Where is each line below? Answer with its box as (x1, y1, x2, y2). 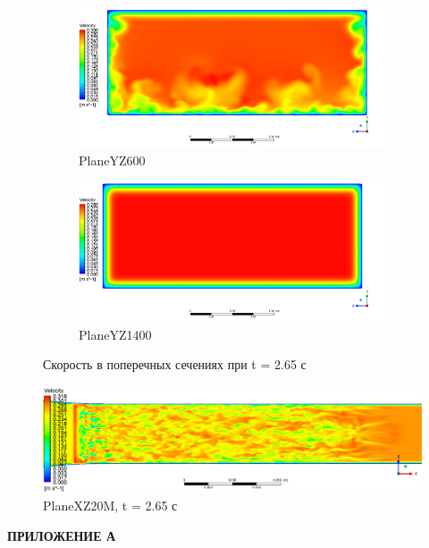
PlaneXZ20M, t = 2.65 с (43, 496, 178, 515)
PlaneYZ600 (79, 150, 146, 169)
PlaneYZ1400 (79, 325, 152, 343)
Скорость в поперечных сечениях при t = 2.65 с (43, 355, 307, 374)
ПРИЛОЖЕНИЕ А (7, 526, 116, 544)
